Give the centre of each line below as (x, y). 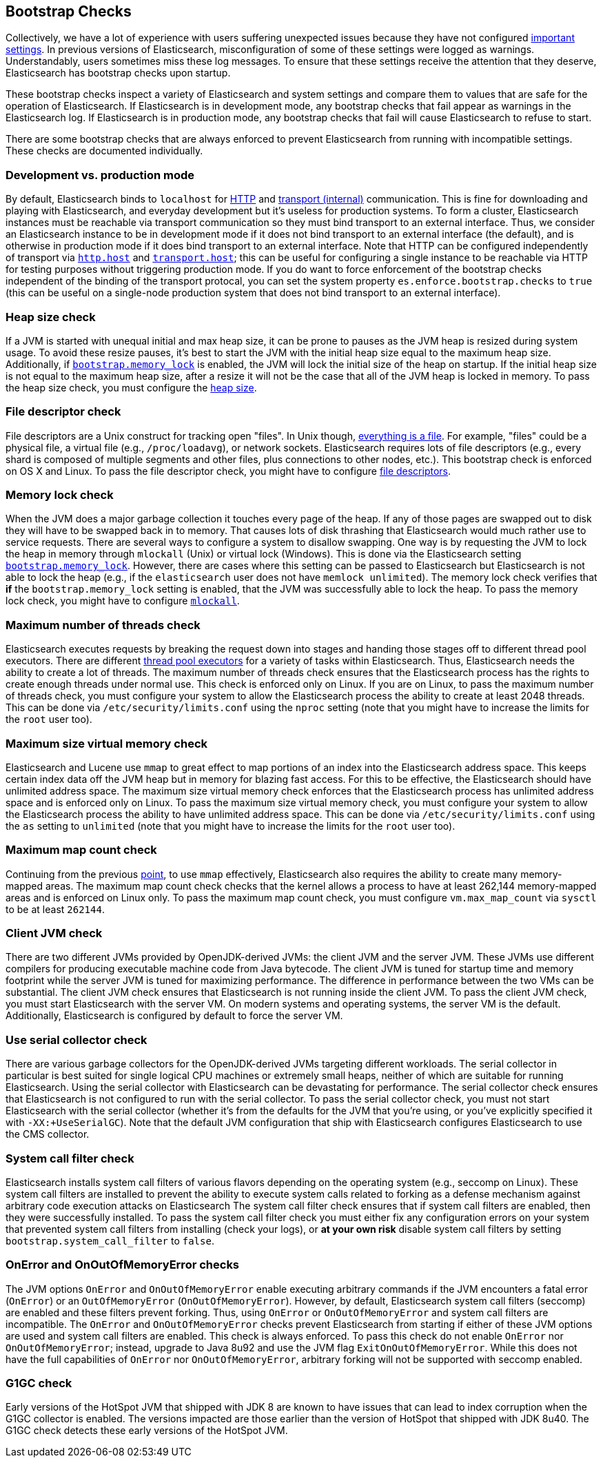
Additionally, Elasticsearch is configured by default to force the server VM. (174, 1016)
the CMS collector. (48, 1134)
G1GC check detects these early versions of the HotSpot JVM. (147, 1431)
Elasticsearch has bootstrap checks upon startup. (118, 73)
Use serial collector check (76, 1040)
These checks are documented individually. (104, 151)
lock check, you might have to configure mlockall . (123, 601)
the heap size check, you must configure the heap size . (131, 387)
